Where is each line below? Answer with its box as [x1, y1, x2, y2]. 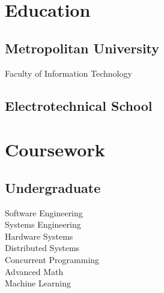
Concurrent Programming [5, 253, 100, 265]
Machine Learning [5, 277, 71, 289]
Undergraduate [5, 178, 101, 197]
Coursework [5, 137, 105, 162]
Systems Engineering [5, 218, 81, 231]
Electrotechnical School [5, 96, 153, 114]
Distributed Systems [5, 241, 80, 254]
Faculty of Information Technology [5, 67, 132, 79]
